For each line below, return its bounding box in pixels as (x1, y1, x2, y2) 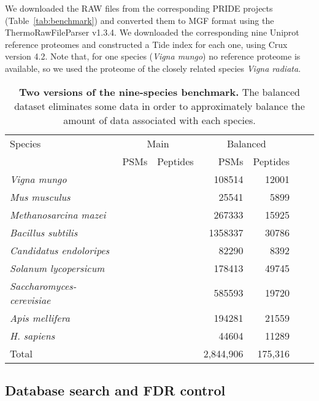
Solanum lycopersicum (10, 260, 105, 275)
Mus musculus (10, 189, 71, 204)
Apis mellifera (10, 310, 70, 325)
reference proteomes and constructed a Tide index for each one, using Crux (5, 37, 288, 50)
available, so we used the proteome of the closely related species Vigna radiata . (5, 61, 301, 74)
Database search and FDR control (5, 380, 226, 399)
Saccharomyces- (10, 278, 77, 293)
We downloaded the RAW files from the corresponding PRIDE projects (5, 2, 273, 14)
